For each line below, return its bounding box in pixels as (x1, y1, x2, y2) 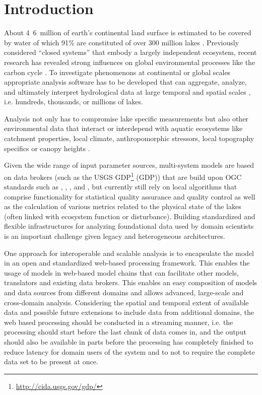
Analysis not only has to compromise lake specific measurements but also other (4, 113, 248, 123)
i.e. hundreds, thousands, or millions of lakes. (4, 96, 143, 107)
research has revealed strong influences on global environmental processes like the (4, 56, 255, 67)
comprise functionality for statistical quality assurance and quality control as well (4, 191, 255, 202)
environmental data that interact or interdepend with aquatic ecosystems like (4, 123, 243, 134)
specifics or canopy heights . (4, 143, 90, 153)
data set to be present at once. (4, 356, 98, 367)
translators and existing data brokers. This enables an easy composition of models (4, 277, 257, 288)
